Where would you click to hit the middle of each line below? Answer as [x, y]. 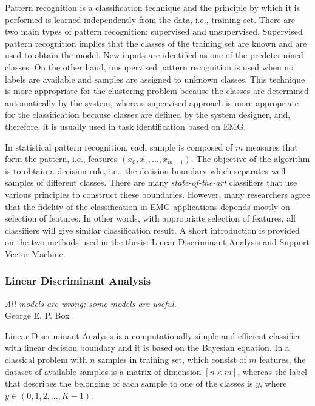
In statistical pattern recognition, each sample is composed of [119, 147]
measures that [272, 147]
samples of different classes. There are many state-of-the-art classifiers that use [151, 182]
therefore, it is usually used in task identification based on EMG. [126, 126]
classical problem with [46, 360]
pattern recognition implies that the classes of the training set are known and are [156, 43]
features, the [283, 360]
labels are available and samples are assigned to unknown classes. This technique [155, 79]
